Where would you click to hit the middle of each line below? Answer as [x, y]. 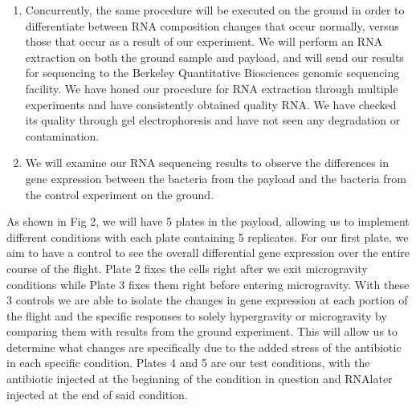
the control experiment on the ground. [120, 194]
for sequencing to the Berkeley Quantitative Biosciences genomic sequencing [212, 73]
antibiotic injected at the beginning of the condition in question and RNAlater [200, 379]
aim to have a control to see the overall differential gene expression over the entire [208, 253]
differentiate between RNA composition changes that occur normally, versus [212, 25]
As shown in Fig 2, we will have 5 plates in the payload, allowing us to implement [208, 221]
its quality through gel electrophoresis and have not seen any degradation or [213, 120]
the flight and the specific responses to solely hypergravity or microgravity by [197, 315]
